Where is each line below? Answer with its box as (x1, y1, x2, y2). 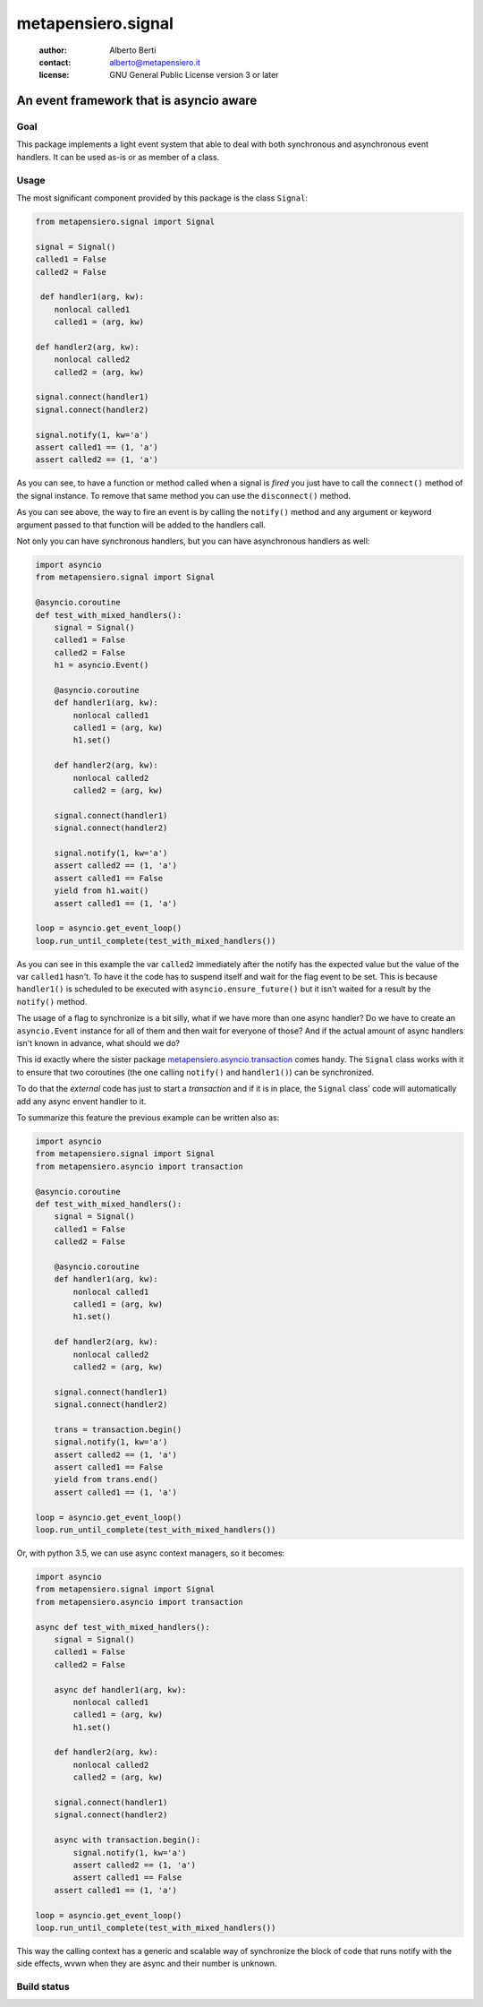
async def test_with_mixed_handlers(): (35, 1622, 210, 1632)
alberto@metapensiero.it (109, 56, 201, 67)
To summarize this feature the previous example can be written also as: (16, 1111, 280, 1123)
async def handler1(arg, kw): (54, 1685, 187, 1694)
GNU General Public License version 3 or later (109, 70, 279, 81)
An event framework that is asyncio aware (16, 93, 258, 108)
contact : (38, 56, 72, 67)
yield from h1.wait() (54, 886, 149, 896)
